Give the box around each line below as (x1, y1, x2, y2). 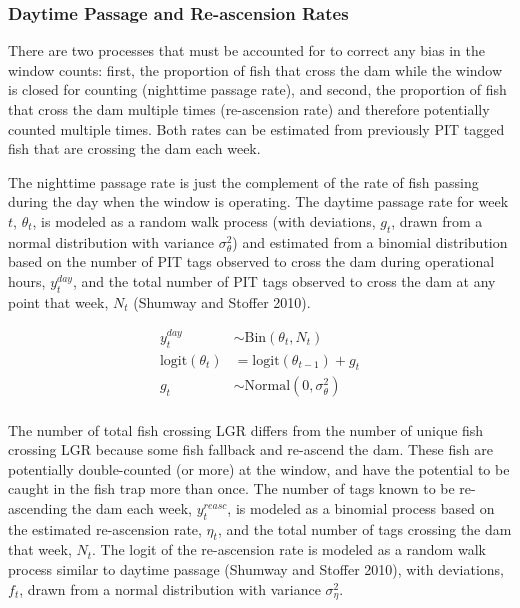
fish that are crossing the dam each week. (8, 138, 261, 159)
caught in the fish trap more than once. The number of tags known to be (8, 478, 455, 499)
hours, (8, 270, 46, 291)
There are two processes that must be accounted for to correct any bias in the (8, 40, 485, 61)
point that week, (8, 291, 109, 312)
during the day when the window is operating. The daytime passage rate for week (8, 191, 509, 212)
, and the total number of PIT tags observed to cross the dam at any (72, 270, 496, 291)
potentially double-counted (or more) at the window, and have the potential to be (8, 458, 510, 479)
